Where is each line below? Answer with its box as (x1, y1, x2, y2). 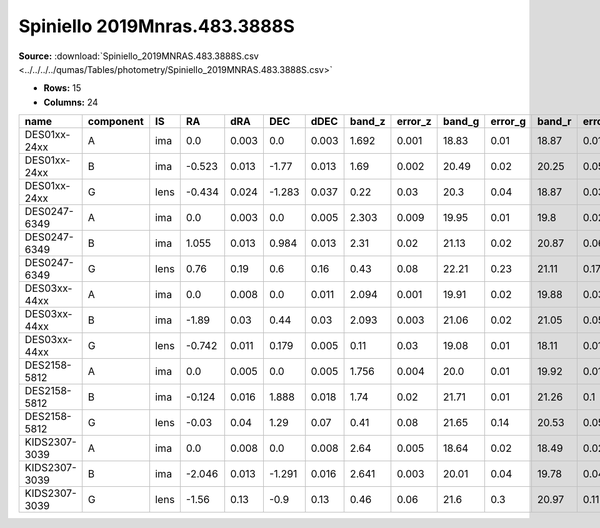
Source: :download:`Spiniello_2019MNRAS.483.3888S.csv (18, 50, 259, 62)
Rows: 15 (43, 82, 82, 94)
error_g (490, 115, 527, 129)
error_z (396, 115, 432, 129)
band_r (536, 115, 572, 129)
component (87, 115, 144, 129)
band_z (349, 115, 386, 129)
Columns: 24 (43, 96, 99, 108)
